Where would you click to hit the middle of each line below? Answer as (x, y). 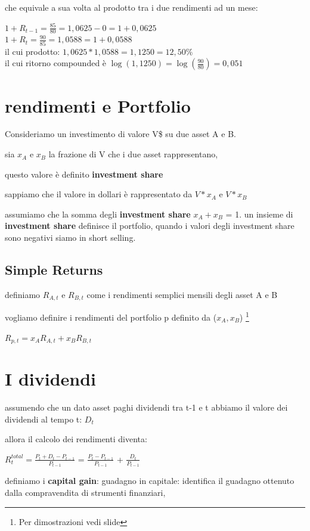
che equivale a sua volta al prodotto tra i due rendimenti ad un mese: (131, 7)
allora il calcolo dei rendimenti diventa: (76, 439)
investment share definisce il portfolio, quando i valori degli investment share (150, 226)
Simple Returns (54, 269)
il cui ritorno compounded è (56, 63)
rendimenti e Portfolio (98, 105)
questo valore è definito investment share (84, 174)
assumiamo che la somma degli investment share (98, 214)
